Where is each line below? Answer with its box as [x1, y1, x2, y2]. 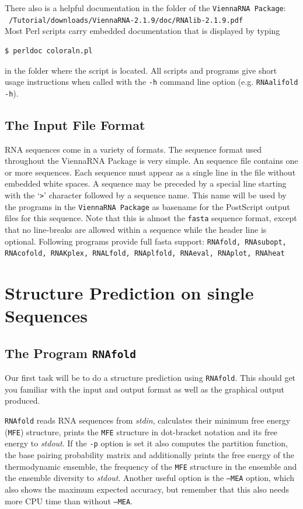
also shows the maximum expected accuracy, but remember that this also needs [5, 483, 290, 495]
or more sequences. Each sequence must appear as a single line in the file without [5, 166, 296, 178]
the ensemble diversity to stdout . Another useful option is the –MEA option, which [5, 472, 295, 484]
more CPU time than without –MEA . [5, 494, 133, 507]
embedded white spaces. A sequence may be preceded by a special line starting [5, 177, 287, 190]
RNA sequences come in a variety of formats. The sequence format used [5, 143, 262, 155]
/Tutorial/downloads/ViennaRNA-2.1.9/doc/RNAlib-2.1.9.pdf [9, 16, 243, 25]
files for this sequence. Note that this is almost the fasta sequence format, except [5, 212, 297, 224]
